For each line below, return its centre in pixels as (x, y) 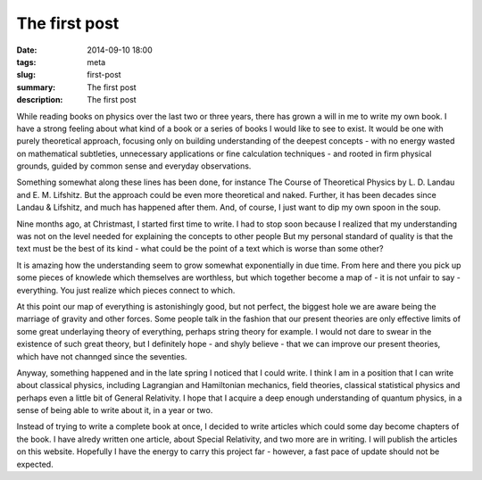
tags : (26, 62)
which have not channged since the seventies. (102, 356)
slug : (26, 75)
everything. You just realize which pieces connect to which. (126, 290)
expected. (35, 464)
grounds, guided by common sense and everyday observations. (134, 166)
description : (40, 100)
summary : (36, 87)
